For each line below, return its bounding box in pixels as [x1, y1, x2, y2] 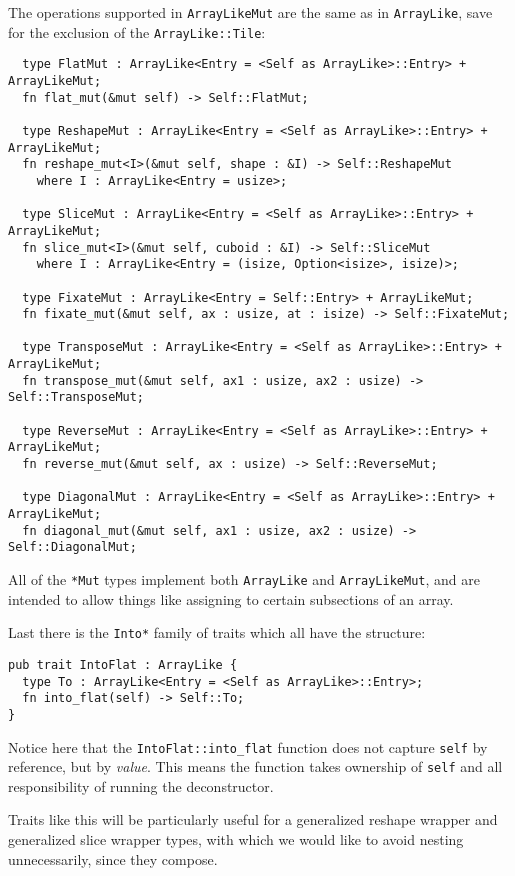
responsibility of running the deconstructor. [8, 775, 274, 796]
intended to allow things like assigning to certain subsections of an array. [8, 588, 454, 609]
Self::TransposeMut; [8, 390, 145, 405]
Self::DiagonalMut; [8, 540, 137, 555]
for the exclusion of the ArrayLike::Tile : [8, 21, 266, 42]
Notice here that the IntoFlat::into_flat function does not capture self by [8, 736, 488, 757]
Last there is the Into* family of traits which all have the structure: [8, 622, 426, 643]
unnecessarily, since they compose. [8, 848, 218, 869]
